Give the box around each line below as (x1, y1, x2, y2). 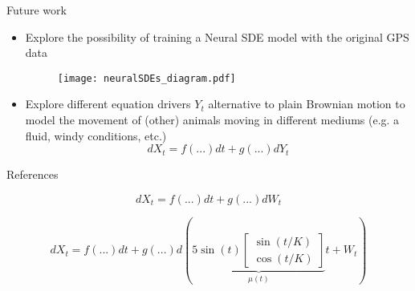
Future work (6, 2, 67, 18)
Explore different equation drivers (25, 95, 191, 112)
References (6, 166, 59, 183)
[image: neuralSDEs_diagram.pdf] (57, 72, 236, 84)
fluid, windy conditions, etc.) (25, 127, 167, 143)
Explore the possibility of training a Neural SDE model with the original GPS (25, 28, 409, 45)
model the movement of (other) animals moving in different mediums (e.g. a (25, 111, 400, 128)
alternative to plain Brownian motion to (208, 95, 405, 112)
